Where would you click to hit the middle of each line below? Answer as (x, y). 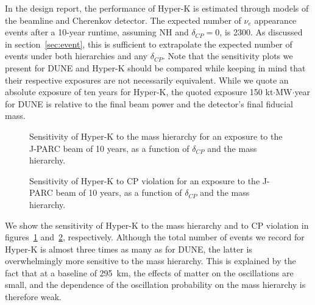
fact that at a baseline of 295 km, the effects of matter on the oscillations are (149, 272)
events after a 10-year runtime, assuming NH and (97, 32)
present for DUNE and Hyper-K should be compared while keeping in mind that (155, 67)
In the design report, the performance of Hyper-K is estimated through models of (157, 8)
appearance (275, 20)
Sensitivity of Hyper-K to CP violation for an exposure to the (145, 180)
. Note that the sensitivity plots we (228, 56)
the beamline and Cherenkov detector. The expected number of (123, 20)
